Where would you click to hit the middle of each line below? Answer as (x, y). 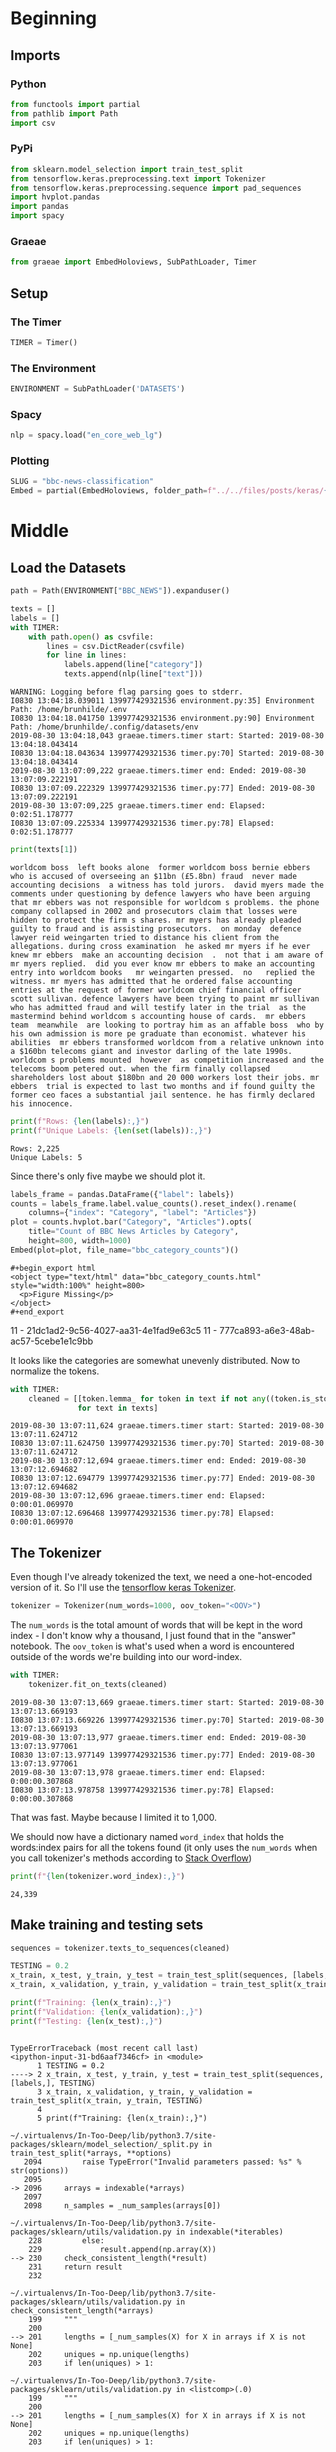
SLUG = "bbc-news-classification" (82, 482)
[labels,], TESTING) (53, 2083)
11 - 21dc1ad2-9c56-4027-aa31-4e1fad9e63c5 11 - (114, 1330)
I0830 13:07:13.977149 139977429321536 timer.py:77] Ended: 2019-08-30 (162, 1755)
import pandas (40, 207)
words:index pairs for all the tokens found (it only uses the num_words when (164, 1847)
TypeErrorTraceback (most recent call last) (104, 2048)
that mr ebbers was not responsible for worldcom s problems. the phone (165, 902)
